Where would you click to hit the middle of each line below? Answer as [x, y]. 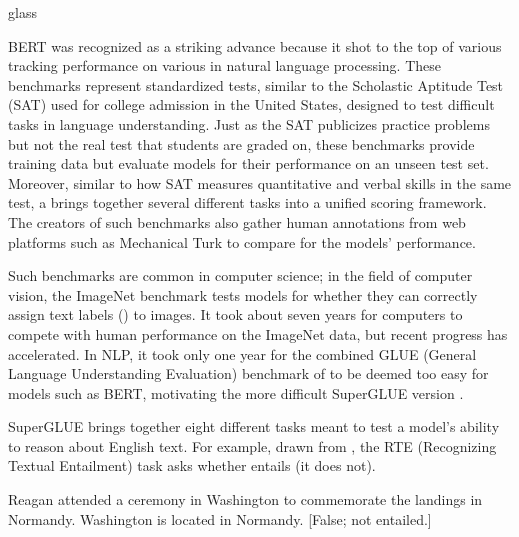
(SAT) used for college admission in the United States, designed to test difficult [251, 104]
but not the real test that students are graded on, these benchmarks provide [241, 143]
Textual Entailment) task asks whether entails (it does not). [192, 465]
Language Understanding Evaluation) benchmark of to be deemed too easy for [248, 373]
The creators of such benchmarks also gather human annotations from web [237, 221]
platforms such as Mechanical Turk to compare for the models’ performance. [242, 241]
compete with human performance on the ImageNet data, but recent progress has [258, 333]
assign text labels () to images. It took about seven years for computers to [235, 314]
